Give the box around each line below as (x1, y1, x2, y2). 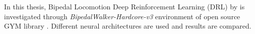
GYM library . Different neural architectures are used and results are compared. (4, 21, 251, 31)
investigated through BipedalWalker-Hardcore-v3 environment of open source (4, 11, 240, 21)
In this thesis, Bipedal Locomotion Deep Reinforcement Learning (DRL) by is (4, 1, 245, 11)
